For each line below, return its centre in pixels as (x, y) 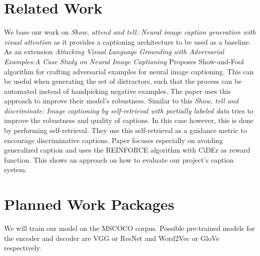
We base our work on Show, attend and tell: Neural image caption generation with (130, 32)
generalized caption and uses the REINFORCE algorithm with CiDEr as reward (127, 150)
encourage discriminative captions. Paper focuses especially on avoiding (113, 140)
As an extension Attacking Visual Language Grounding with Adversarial (114, 51)
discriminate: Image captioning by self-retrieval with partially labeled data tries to (129, 110)
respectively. (23, 248)
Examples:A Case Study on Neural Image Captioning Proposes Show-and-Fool (124, 61)
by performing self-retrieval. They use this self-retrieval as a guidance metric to (125, 130)
